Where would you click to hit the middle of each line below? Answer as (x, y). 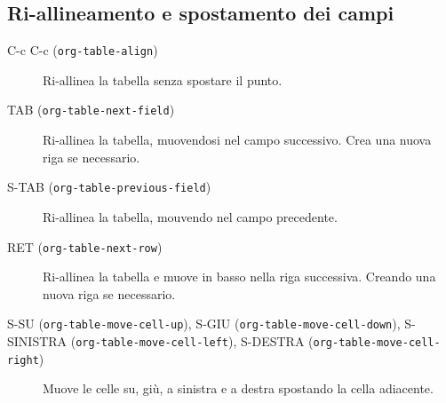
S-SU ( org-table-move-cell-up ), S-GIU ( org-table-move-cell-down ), (204, 324)
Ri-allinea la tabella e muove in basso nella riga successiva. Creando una (239, 277)
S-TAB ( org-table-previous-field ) (109, 187)
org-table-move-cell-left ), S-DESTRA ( (195, 341)
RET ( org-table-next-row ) (85, 246)
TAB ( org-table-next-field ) (91, 110)
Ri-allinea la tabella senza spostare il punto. (163, 79)
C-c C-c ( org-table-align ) (83, 50)
